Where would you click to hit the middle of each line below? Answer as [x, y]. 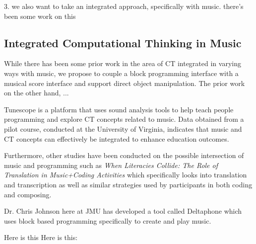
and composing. [28, 194]
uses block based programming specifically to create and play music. [108, 220]
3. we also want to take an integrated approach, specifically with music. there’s [124, 6]
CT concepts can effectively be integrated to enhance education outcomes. [117, 138]
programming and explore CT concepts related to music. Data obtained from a [124, 119]
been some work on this [40, 16]
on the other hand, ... [36, 93]
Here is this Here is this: [41, 237]
